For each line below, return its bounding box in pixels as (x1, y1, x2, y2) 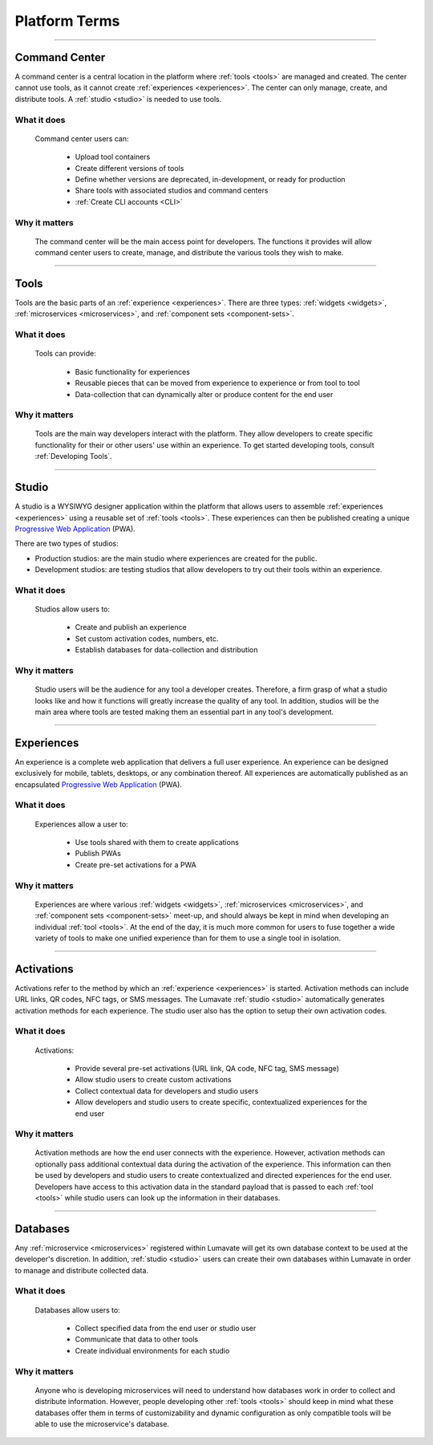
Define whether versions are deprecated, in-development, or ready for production (75, 174, 346, 184)
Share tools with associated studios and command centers (75, 185, 269, 196)
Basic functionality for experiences (75, 367, 190, 376)
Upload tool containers (75, 152, 151, 162)
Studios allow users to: (34, 604, 111, 614)
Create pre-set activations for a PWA (75, 859, 196, 870)
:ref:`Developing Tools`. (34, 452, 112, 461)
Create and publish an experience (75, 623, 188, 632)
